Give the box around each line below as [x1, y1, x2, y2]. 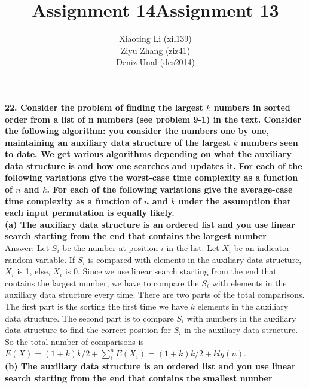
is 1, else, [17, 265, 50, 277]
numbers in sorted [213, 100, 290, 113]
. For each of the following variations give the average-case [47, 183, 293, 195]
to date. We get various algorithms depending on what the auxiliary [5, 148, 292, 160]
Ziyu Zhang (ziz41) [120, 44, 191, 56]
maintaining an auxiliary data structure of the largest [5, 136, 231, 148]
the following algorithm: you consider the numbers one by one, [5, 124, 269, 137]
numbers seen [241, 136, 298, 148]
